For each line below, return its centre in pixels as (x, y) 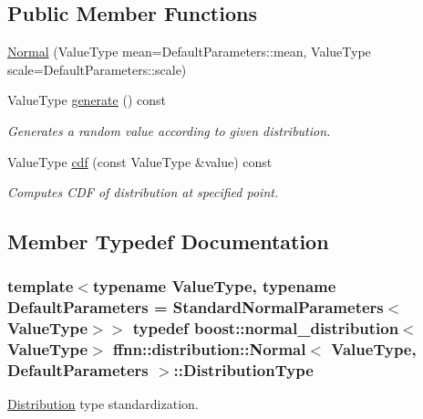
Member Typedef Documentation (168, 241)
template (41, 286)
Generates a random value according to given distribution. (169, 130)
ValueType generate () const (87, 100)
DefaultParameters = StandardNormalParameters (196, 307)
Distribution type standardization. (103, 404)
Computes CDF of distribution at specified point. (143, 192)
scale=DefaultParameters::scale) (97, 69)
